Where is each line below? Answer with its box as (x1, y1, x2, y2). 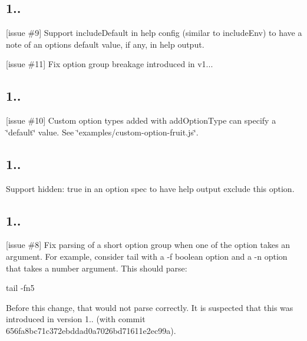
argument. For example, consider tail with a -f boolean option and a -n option (6, 250, 288, 262)
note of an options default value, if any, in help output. (6, 38, 204, 50)
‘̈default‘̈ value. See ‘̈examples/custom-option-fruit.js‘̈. (6, 125, 199, 138)
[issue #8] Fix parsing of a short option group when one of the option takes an (6, 239, 291, 251)
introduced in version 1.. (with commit (6, 313, 146, 325)
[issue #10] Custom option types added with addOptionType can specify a (6, 114, 276, 127)
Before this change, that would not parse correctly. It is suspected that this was (6, 301, 293, 313)
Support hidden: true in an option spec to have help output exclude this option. (6, 182, 295, 194)
